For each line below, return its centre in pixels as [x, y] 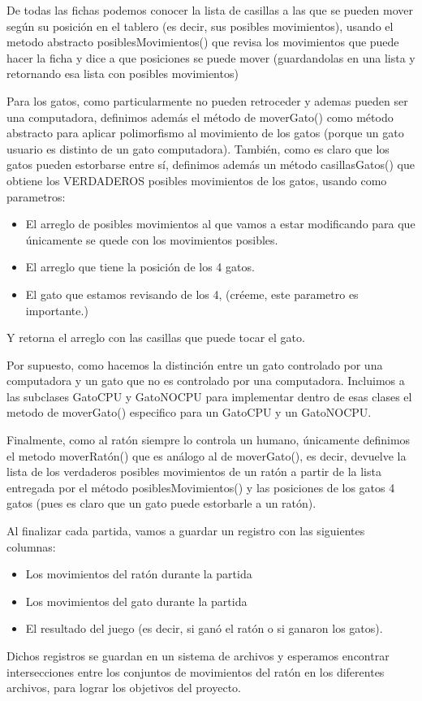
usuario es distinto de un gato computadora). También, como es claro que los [198, 148]
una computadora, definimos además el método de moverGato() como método [200, 117]
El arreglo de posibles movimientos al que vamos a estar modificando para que [220, 224]
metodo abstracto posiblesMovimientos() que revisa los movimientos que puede [203, 42]
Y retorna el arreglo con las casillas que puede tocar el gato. [156, 338]
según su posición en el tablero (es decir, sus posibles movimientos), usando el [200, 26]
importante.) [57, 310]
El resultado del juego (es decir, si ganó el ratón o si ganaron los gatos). [204, 628]
